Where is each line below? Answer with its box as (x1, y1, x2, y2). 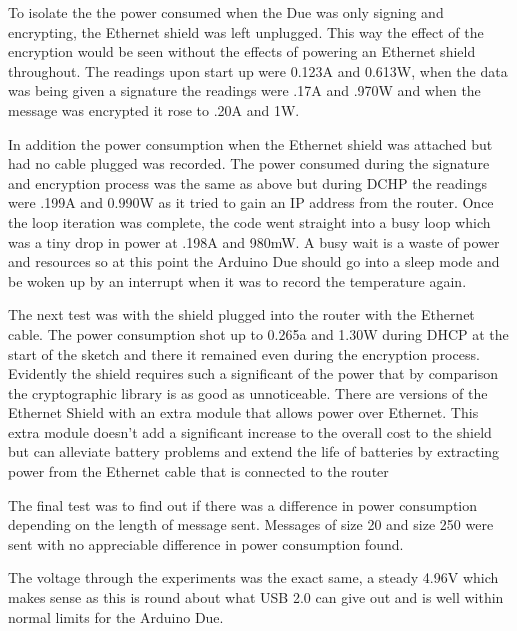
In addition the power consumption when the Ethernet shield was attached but (8, 133, 493, 154)
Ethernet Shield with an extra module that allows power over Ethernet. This (8, 402, 479, 423)
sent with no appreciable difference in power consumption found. (8, 533, 404, 554)
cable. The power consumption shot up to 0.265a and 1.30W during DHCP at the (8, 323, 509, 344)
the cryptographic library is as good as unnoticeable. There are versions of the (8, 382, 488, 403)
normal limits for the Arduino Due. (8, 606, 224, 627)
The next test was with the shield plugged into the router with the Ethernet (8, 304, 475, 325)
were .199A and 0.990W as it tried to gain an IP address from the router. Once (8, 192, 494, 213)
